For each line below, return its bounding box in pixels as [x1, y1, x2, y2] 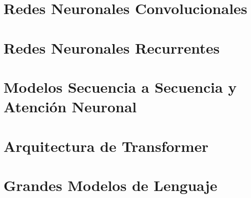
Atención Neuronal [3, 96, 137, 117]
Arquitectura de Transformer [3, 135, 208, 156]
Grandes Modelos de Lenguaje [3, 174, 217, 195]
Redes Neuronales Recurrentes [3, 37, 220, 58]
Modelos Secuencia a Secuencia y [3, 76, 237, 97]
